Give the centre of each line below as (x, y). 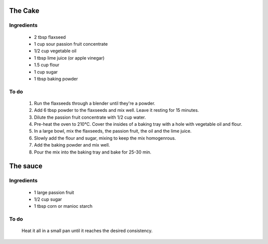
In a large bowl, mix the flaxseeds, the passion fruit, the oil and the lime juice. (113, 131)
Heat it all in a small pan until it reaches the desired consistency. (87, 231)
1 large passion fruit (54, 192)
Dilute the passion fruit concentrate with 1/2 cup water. (90, 117)
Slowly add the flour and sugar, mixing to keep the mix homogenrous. (105, 138)
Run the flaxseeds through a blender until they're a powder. (95, 103)
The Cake (24, 11)
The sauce (26, 166)
